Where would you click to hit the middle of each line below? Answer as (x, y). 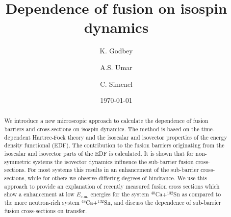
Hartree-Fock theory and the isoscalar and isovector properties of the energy (130, 137)
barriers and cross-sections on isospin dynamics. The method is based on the (102, 129)
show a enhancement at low (39, 194)
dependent (17, 137)
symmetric (17, 161)
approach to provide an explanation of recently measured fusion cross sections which (112, 186)
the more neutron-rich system (42, 203)
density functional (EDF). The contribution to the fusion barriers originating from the (114, 145)
